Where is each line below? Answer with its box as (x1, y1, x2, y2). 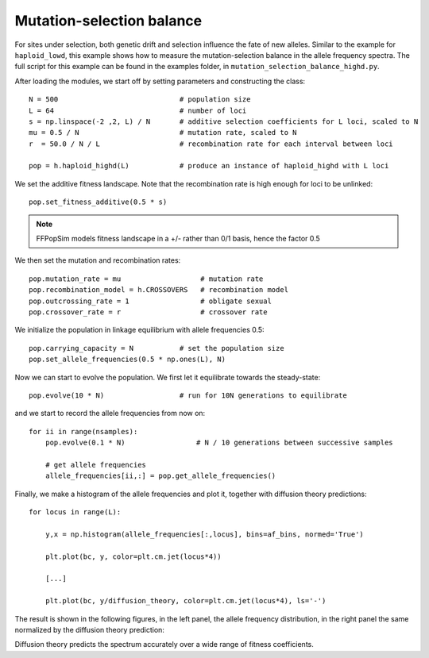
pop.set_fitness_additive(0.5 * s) (29, 198, 168, 206)
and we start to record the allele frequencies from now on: (14, 409, 206, 418)
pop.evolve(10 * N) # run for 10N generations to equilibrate (29, 391, 347, 400)
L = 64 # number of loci (29, 106, 247, 115)
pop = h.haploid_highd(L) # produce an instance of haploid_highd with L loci (29, 161, 389, 171)
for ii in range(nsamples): (29, 427, 138, 436)
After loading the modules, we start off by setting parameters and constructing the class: (14, 76, 306, 86)
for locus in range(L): (29, 508, 122, 517)
